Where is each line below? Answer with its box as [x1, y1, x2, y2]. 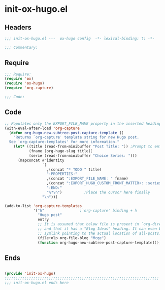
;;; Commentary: [4, 45, 38, 50]
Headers [4, 23, 32, 32]
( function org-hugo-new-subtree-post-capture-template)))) [37, 240, 162, 245]
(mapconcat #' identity [17, 158, 65, 163]
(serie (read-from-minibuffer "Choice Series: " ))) [29, 153, 137, 158]
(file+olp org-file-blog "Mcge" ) [37, 235, 106, 240]
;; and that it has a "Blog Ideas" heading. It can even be [37, 226, 164, 231]
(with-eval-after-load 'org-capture [4, 126, 80, 131]
